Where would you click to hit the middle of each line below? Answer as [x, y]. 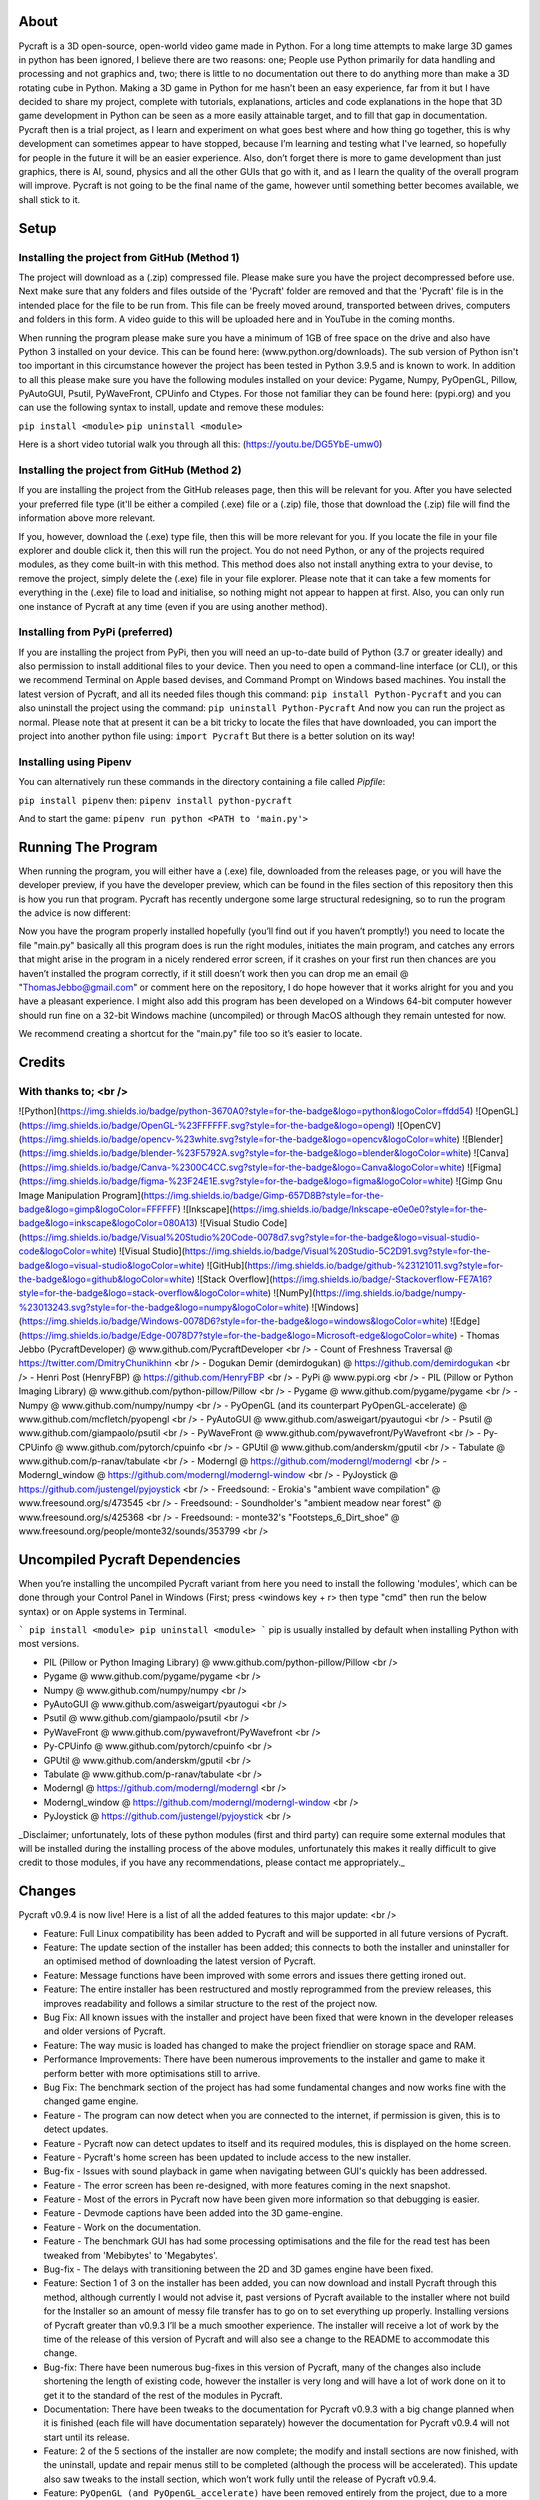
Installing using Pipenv [75, 762]
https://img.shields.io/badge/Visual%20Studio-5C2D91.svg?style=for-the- [337, 1251]
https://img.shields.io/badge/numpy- [391, 1293]
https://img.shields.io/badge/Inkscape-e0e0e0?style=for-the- [360, 1209]
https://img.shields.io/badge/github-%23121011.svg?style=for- [375, 1265]
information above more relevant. [87, 518]
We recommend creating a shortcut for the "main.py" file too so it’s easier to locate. [190, 1034]
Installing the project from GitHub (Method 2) [130, 470]
